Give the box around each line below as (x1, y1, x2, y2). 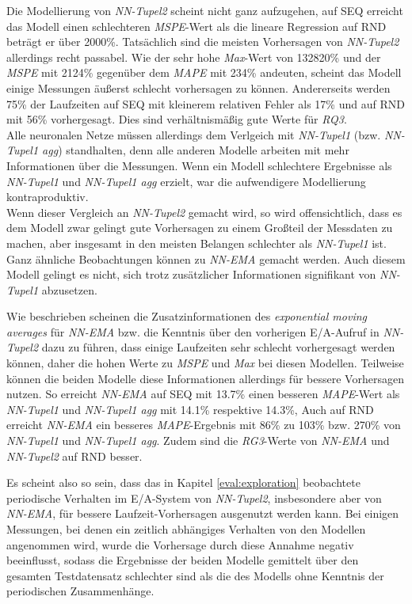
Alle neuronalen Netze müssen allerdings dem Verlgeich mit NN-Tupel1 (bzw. (6, 126, 381, 142)
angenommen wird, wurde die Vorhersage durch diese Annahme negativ (6, 536, 354, 553)
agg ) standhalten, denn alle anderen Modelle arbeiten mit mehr (42, 142, 349, 158)
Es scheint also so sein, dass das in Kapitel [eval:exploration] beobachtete (6, 474, 360, 491)
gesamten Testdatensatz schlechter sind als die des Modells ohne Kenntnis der (6, 567, 384, 583)
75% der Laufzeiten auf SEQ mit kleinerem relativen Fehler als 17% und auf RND (6, 95, 405, 112)
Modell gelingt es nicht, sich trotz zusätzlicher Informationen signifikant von (6, 266, 376, 283)
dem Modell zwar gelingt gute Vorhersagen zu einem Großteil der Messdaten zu (6, 219, 393, 236)
